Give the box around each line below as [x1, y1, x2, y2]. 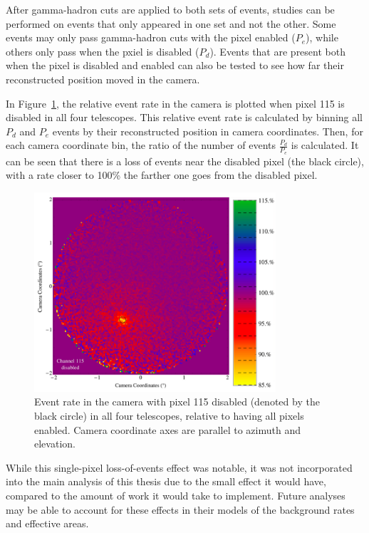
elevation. [34, 436, 76, 451]
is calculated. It [291, 138, 359, 152]
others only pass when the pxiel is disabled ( [6, 43, 199, 58]
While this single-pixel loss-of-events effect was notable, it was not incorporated [6, 460, 353, 475]
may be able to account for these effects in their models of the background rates [6, 502, 355, 517]
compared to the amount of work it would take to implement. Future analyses [6, 487, 345, 502]
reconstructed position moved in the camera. [6, 71, 200, 86]
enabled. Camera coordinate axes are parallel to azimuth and [34, 422, 301, 437]
